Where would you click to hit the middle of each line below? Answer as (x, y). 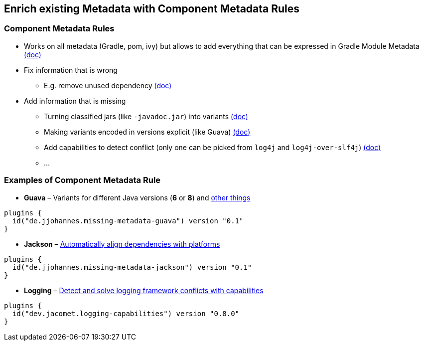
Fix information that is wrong (71, 70)
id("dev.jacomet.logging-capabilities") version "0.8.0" (126, 313)
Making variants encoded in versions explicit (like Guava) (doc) (147, 132)
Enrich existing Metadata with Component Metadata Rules (152, 9)
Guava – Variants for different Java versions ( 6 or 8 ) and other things (137, 197)
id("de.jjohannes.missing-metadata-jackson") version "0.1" (132, 267)
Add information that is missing (75, 101)
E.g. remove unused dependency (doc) (108, 85)
